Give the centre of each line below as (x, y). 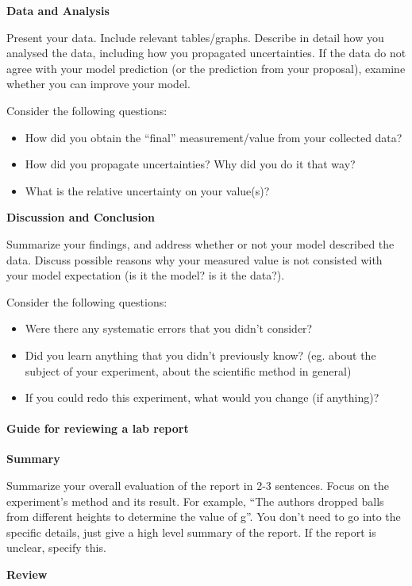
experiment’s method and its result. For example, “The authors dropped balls (195, 501)
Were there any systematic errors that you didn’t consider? (169, 328)
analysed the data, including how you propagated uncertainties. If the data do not (206, 53)
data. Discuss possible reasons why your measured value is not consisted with (194, 259)
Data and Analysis (58, 10)
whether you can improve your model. (98, 84)
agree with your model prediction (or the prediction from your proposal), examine (206, 68)
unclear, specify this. (56, 547)
